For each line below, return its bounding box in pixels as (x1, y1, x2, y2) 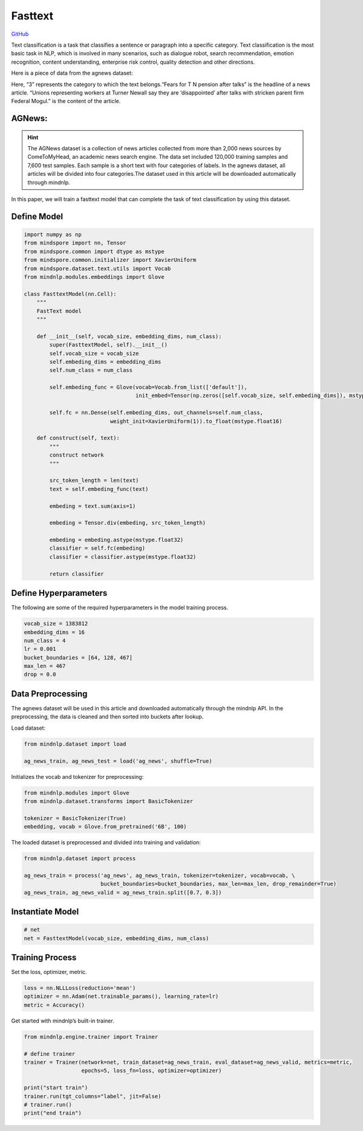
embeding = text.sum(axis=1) (49, 502, 136, 509)
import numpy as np (24, 231, 82, 238)
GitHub (11, 30, 29, 38)
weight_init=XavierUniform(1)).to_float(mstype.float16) (110, 418, 283, 424)
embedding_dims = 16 (24, 629, 85, 636)
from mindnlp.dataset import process (24, 855, 136, 862)
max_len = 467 (24, 662, 66, 670)
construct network (49, 452, 104, 459)
